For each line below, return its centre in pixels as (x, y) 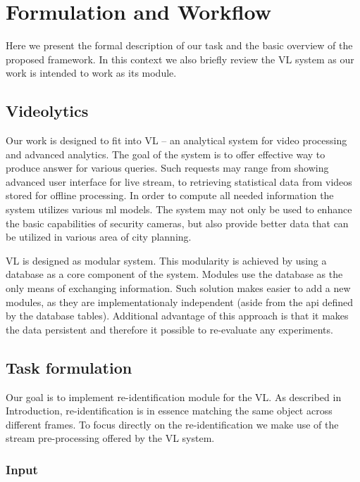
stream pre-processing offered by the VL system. (110, 438)
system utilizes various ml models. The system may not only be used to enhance (179, 209)
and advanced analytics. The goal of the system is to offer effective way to (166, 154)
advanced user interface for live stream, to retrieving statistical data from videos (179, 181)
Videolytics (47, 111)
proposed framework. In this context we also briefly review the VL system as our (180, 59)
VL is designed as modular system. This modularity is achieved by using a (166, 260)
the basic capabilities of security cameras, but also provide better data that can (177, 223)
